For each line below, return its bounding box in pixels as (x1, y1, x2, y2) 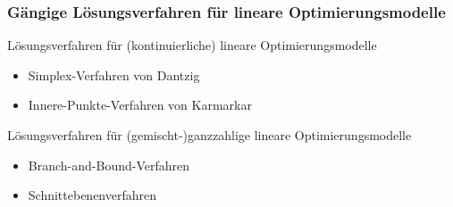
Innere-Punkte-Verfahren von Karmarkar (28, 95, 252, 114)
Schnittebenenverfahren (28, 186, 157, 204)
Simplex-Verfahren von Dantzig (28, 65, 200, 84)
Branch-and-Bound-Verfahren (28, 155, 190, 174)
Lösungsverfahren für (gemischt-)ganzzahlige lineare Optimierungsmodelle (7, 126, 412, 144)
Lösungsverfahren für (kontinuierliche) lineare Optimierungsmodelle (7, 36, 377, 54)
